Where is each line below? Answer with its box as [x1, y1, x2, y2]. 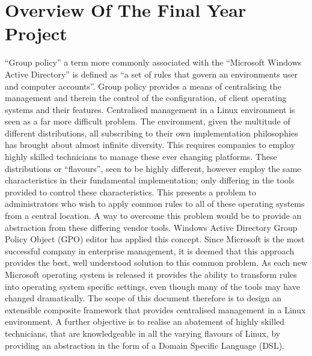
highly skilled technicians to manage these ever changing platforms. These [5, 150, 277, 163]
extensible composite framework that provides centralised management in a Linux [5, 303, 306, 316]
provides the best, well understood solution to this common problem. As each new [5, 256, 308, 269]
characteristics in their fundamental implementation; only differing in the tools [5, 174, 295, 186]
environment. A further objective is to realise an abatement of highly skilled [5, 315, 285, 328]
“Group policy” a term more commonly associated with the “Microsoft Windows [5, 56, 302, 69]
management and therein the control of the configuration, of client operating [5, 91, 287, 104]
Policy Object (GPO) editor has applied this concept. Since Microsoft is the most [5, 233, 305, 245]
